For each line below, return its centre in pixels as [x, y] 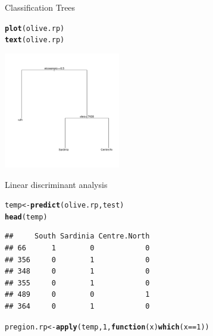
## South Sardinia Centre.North [77, 236]
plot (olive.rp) [35, 28]
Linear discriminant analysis [56, 184]
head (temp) [26, 217]
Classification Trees [40, 7]
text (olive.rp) [35, 40]
